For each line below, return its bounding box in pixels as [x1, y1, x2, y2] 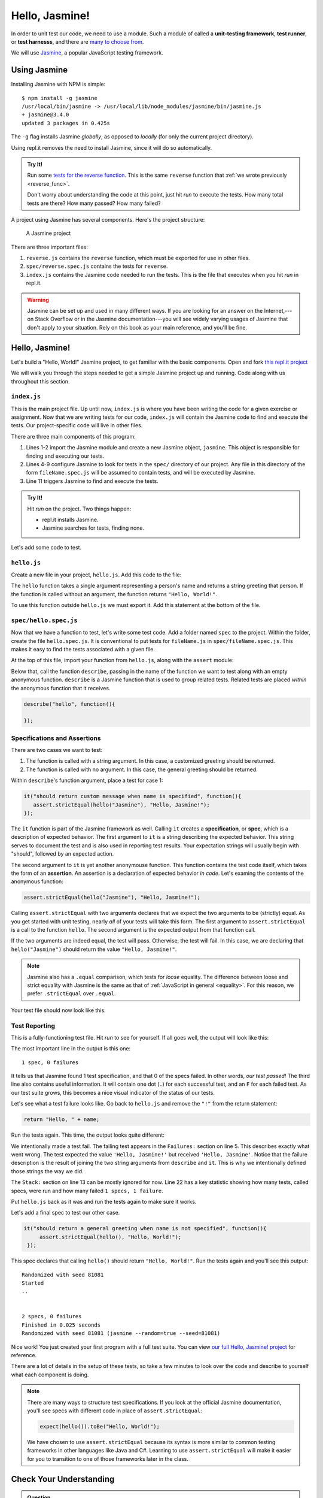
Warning [27, 296, 49, 303]
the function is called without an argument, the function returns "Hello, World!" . [11, 590, 218, 597]
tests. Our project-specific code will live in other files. [11, 422, 143, 429]
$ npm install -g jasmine [22, 95, 98, 101]
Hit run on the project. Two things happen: [27, 505, 132, 512]
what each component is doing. [11, 1371, 89, 1378]
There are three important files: [11, 243, 88, 250]
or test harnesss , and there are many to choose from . [11, 38, 144, 45]
